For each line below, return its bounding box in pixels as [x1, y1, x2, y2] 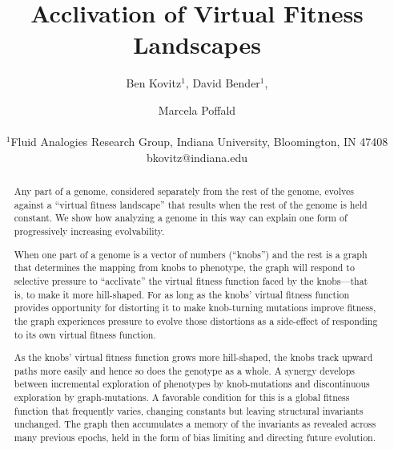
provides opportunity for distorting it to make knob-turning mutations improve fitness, [14, 301, 376, 314]
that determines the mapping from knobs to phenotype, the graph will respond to [14, 261, 355, 274]
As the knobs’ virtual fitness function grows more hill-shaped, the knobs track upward [14, 351, 373, 364]
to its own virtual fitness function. [14, 327, 156, 341]
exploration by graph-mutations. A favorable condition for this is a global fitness [14, 391, 350, 404]
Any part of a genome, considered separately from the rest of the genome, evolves [14, 184, 354, 198]
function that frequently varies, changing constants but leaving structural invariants [14, 403, 364, 417]
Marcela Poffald [158, 101, 236, 118]
